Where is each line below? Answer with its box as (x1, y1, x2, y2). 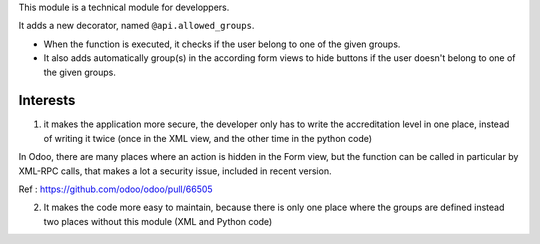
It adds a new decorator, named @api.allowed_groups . (18, 20, 255, 32)
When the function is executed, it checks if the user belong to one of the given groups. (43, 38, 401, 50)
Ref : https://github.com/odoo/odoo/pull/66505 (18, 183, 214, 195)
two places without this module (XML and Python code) (43, 215, 273, 227)
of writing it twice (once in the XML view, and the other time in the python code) (43, 132, 373, 144)
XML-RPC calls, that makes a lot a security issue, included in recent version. (18, 165, 332, 177)
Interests (18, 92, 76, 109)
